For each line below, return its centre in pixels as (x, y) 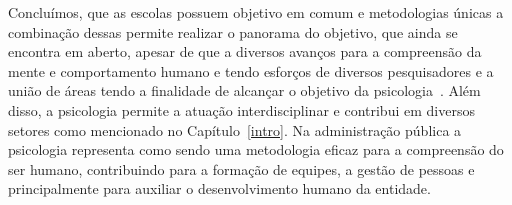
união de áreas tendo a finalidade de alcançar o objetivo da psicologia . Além (244, 90)
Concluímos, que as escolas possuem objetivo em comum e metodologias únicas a (256, 12)
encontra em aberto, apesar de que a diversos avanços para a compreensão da (245, 51)
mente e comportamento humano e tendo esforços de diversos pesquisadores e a (251, 70)
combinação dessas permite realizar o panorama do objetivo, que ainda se (233, 31)
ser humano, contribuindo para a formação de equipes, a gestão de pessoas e (241, 168)
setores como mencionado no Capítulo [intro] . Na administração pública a (235, 129)
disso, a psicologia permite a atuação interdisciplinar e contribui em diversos (241, 109)
